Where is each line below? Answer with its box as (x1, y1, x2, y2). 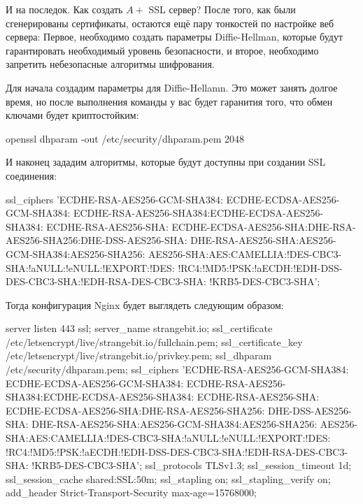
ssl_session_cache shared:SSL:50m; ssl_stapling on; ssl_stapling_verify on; (6, 471, 331, 486)
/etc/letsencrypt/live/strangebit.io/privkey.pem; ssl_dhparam (6, 348, 272, 363)
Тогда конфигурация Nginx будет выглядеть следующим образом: (6, 297, 284, 312)
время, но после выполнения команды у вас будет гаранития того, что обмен (6, 94, 333, 108)
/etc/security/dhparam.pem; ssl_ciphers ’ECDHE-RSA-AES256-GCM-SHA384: (6, 362, 349, 377)
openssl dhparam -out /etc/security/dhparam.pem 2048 (6, 131, 245, 145)
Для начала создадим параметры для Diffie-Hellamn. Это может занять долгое (6, 80, 338, 94)
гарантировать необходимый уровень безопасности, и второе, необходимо (6, 43, 319, 57)
